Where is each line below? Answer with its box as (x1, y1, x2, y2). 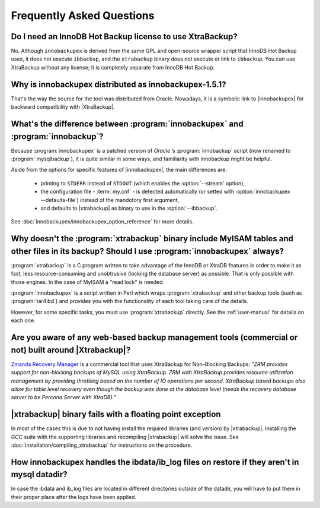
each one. (11, 317, 36, 324)
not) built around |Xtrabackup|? (11, 345, 131, 355)
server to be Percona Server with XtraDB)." (11, 394, 116, 401)
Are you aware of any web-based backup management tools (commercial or (11, 333, 298, 343)
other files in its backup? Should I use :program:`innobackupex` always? (11, 246, 284, 256)
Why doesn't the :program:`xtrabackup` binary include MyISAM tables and (11, 234, 293, 244)
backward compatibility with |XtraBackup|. (11, 103, 115, 111)
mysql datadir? (11, 469, 68, 479)
